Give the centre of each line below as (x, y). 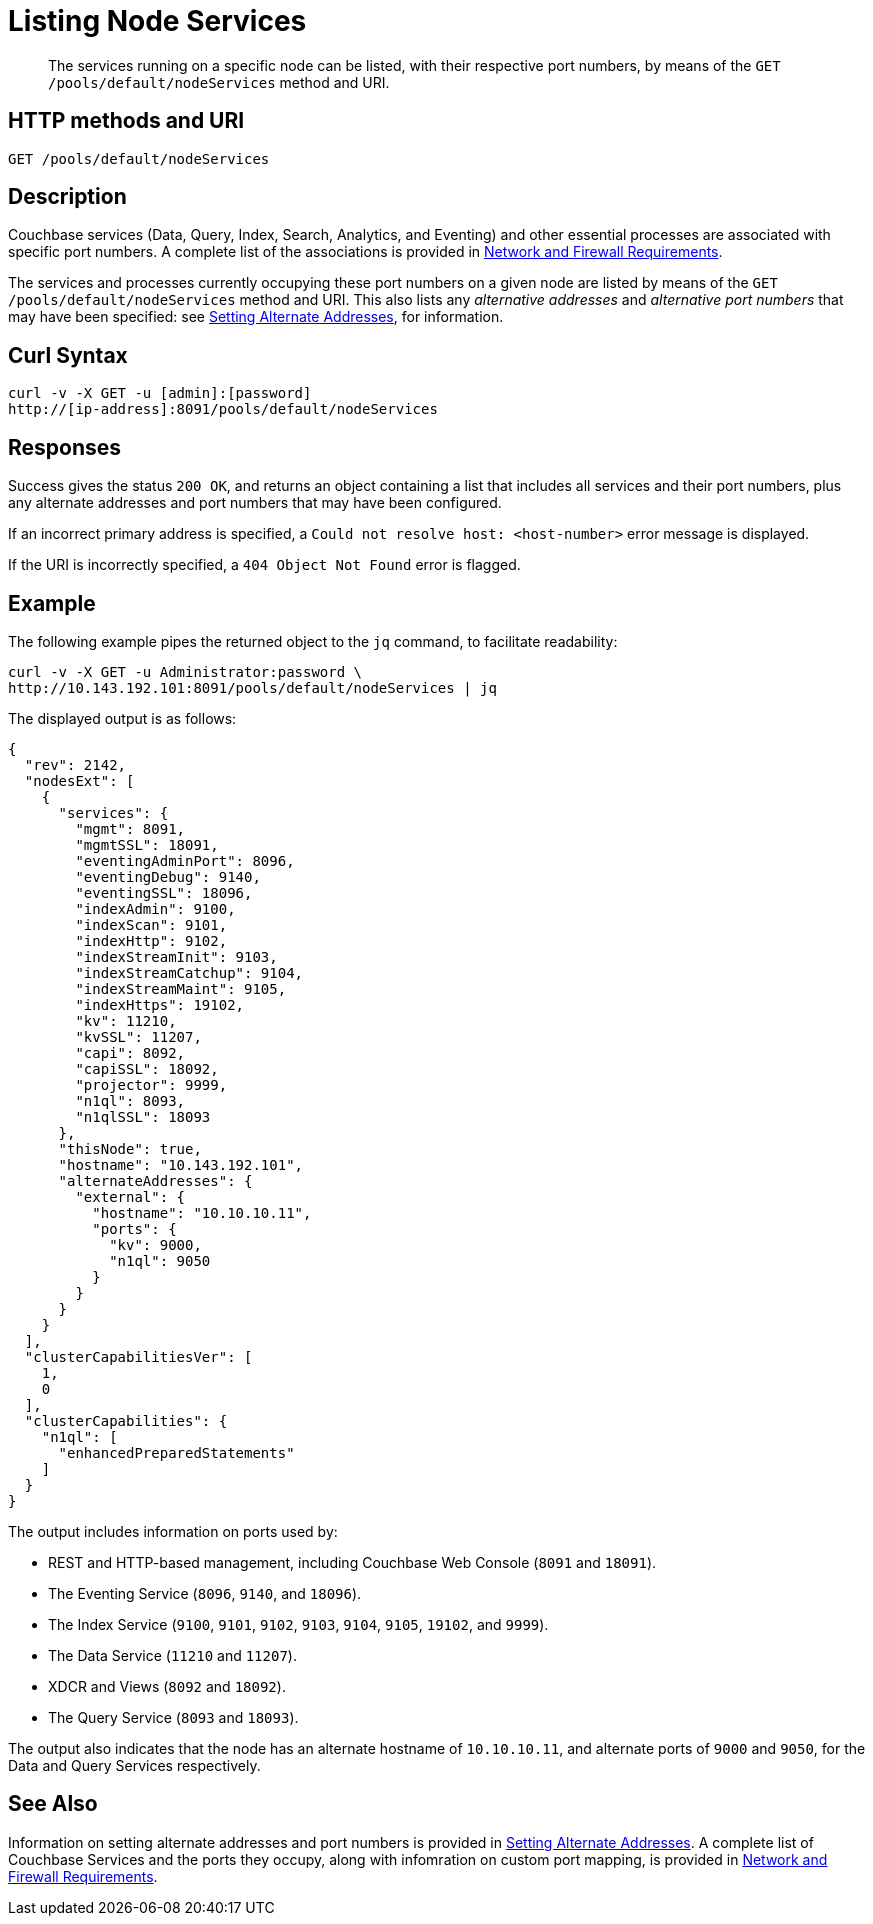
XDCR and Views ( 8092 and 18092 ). (167, 1686)
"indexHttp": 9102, (151, 940)
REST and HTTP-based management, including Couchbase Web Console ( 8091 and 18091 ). (352, 1562)
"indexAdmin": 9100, (155, 908)
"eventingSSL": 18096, (164, 892)
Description (67, 197)
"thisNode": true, (130, 1148)
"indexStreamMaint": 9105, (181, 988)
